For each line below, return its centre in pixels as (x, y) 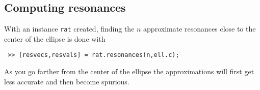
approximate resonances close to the (200, 29)
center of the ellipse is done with (55, 38)
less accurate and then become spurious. (67, 81)
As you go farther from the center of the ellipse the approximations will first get (129, 71)
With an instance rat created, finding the (69, 29)
